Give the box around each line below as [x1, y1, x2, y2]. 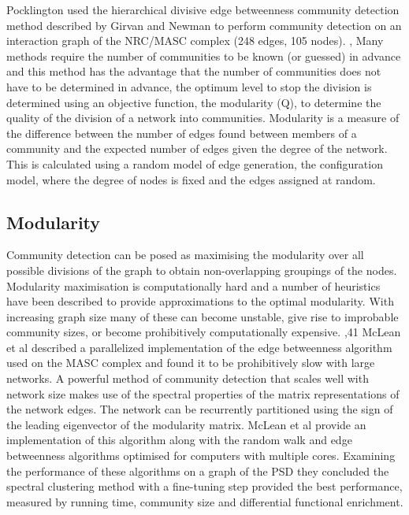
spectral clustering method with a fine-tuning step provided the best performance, [6, 478, 403, 495]
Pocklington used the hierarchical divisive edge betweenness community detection [6, 2, 400, 17]
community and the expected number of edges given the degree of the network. [6, 140, 388, 157]
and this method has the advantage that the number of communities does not [6, 63, 381, 80]
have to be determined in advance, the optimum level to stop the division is [6, 78, 372, 94]
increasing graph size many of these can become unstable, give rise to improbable [6, 308, 399, 324]
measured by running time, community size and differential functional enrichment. [6, 493, 403, 509]
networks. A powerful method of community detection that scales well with [6, 370, 369, 387]
